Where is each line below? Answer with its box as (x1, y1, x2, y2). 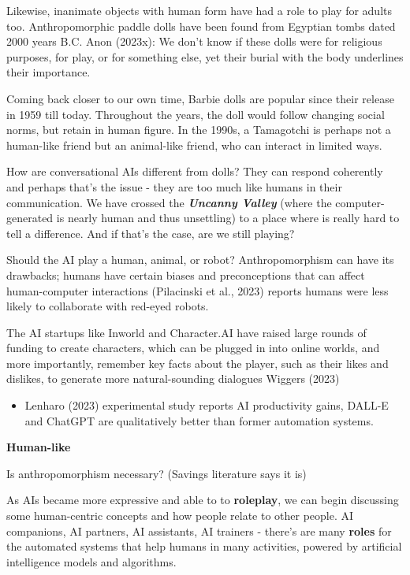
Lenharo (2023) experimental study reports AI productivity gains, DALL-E (24, 397, 389, 414)
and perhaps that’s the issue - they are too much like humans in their (6, 178, 342, 195)
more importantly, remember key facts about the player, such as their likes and (6, 354, 389, 371)
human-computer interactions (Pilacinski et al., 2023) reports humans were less (6, 282, 389, 299)
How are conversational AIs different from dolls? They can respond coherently (6, 163, 383, 180)
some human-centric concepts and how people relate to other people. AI (6, 507, 354, 524)
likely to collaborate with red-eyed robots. (6, 298, 209, 314)
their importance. (6, 64, 91, 80)
